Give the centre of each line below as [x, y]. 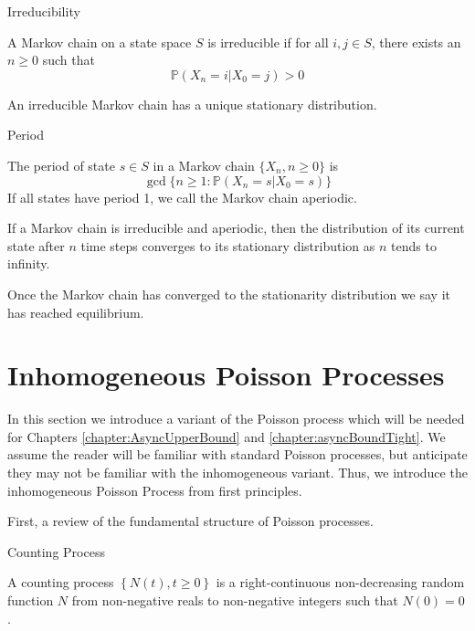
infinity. [29, 263]
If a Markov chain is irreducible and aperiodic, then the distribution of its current [236, 228]
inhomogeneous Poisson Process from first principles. [155, 490]
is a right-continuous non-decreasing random [340, 582]
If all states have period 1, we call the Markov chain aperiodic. [182, 197]
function [31, 600]
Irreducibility [44, 11]
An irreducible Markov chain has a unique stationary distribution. [192, 104]
